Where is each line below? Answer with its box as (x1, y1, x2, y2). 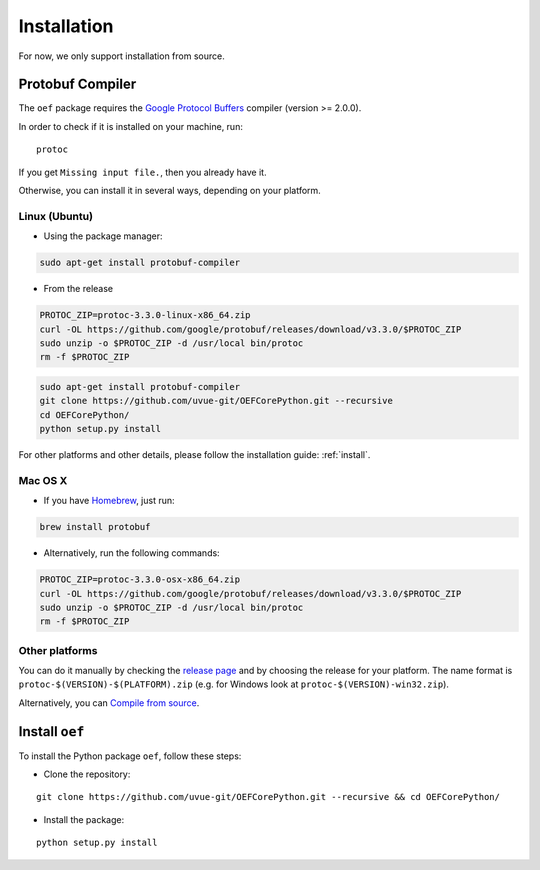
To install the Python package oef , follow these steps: (18, 750, 242, 762)
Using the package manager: (43, 230, 164, 242)
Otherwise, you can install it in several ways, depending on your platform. (18, 185, 322, 197)
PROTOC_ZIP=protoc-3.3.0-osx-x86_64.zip (39, 574, 240, 585)
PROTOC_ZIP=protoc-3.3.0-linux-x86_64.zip (39, 310, 251, 321)
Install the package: (43, 813, 125, 825)
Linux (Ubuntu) (18, 209, 94, 223)
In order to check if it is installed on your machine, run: (18, 120, 244, 132)
